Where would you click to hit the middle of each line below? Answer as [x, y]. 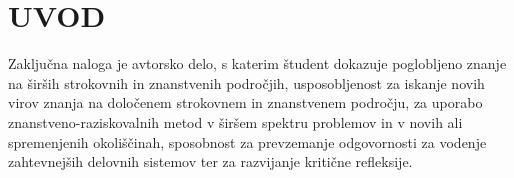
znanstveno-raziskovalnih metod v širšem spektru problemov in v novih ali [235, 121]
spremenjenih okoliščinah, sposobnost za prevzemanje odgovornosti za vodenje [247, 141]
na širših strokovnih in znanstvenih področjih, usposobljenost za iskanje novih [246, 82]
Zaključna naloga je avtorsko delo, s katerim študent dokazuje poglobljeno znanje [257, 63]
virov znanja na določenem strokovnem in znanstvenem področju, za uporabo [245, 102]
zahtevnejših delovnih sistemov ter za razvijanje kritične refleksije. [210, 161]
